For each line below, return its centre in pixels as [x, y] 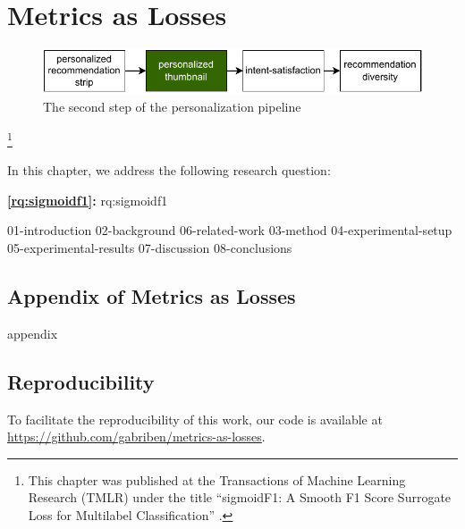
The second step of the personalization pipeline [172, 107]
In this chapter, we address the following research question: [169, 170]
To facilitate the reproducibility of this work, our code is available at [195, 419]
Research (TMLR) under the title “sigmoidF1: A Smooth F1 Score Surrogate [240, 497]
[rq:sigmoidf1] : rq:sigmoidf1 [88, 200]
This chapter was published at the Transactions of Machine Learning [217, 479]
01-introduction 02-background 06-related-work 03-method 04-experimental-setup [230, 230]
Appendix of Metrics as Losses [152, 295]
